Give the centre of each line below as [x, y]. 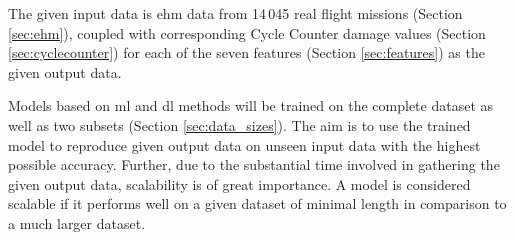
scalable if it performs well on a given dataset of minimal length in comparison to [257, 203]
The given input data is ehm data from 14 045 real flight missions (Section [235, 13]
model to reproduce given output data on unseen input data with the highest [244, 144]
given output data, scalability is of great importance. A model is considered [239, 183]
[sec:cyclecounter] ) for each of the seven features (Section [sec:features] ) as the [246, 52]
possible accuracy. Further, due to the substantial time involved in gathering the [254, 164]
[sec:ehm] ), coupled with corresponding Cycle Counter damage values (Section [247, 32]
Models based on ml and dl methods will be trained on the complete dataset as [251, 105]
